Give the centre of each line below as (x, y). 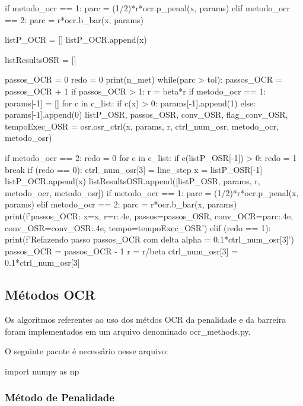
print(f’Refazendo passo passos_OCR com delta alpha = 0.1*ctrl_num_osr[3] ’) (149, 239)
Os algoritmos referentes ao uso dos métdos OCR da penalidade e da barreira (146, 320)
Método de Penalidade (60, 397)
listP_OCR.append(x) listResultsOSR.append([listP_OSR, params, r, (133, 181)
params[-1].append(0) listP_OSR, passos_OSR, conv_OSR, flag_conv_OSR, (146, 114)
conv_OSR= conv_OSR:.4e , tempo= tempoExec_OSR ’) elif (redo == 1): (138, 227)
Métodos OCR (50, 295)
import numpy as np (42, 371)
